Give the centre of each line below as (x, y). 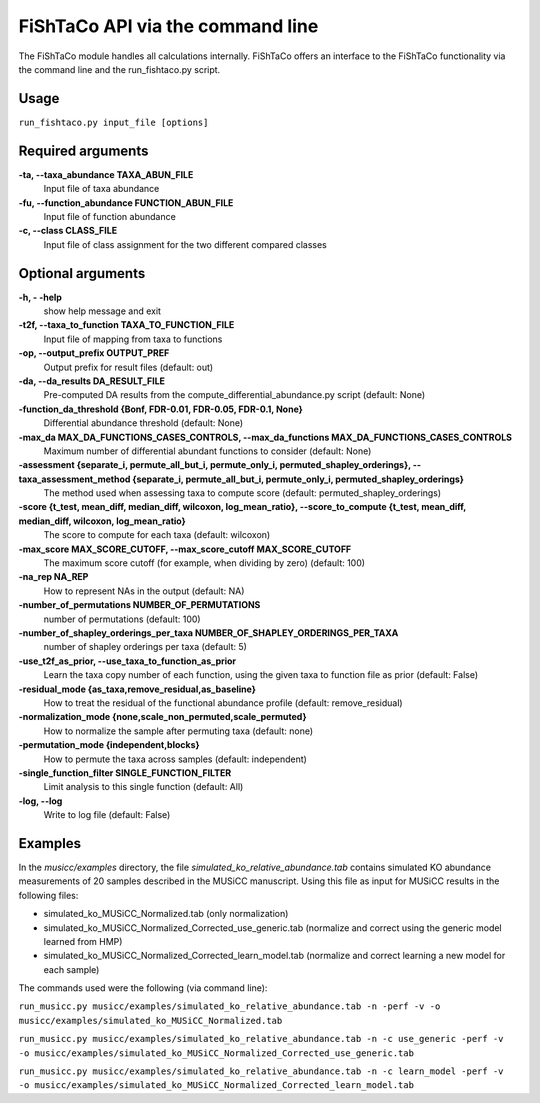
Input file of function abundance (110, 216)
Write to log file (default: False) (107, 815)
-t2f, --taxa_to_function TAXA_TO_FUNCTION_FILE (126, 325)
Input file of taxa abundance (101, 189)
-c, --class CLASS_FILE (68, 231)
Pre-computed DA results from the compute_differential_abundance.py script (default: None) (234, 395)
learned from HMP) (83, 941)
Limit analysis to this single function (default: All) (143, 787)
